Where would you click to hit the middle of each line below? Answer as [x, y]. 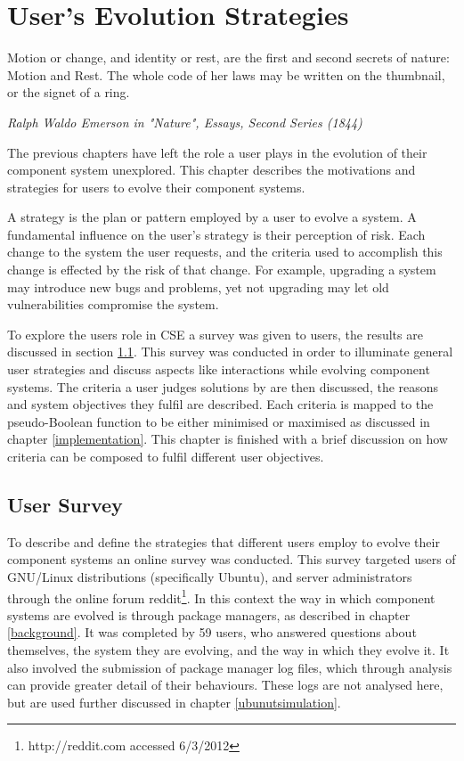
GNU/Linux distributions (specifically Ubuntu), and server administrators [210, 576]
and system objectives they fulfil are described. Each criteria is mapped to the [220, 404]
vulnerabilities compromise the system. [113, 304]
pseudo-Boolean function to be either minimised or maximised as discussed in [219, 421]
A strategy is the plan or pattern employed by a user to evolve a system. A [212, 217]
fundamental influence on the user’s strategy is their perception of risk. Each [216, 234]
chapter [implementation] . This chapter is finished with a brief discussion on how [228, 439]
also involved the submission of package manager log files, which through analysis [230, 667]
